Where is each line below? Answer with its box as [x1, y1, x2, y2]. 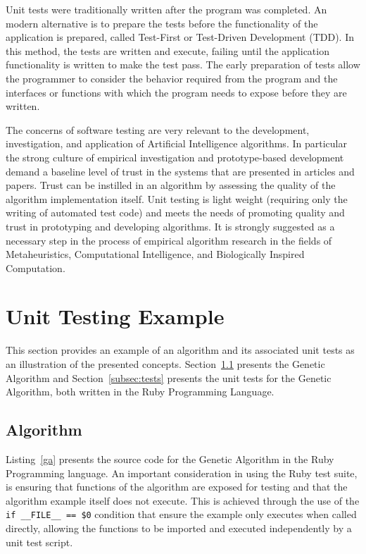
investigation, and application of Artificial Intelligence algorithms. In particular [6, 136, 347, 151]
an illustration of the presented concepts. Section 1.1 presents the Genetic [6, 357, 325, 371]
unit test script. [6, 534, 73, 549]
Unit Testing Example [6, 302, 225, 331]
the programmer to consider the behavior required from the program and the [6, 70, 338, 85]
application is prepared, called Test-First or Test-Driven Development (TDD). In [6, 30, 354, 44]
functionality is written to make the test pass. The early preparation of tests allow [6, 57, 360, 72]
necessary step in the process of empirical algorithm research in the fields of [6, 233, 332, 247]
